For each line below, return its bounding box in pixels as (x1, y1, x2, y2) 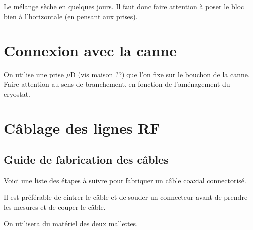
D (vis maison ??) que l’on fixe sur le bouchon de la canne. (70, 69, 250, 79)
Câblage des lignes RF (4, 118, 160, 138)
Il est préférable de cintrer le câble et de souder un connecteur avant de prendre (4, 192, 248, 202)
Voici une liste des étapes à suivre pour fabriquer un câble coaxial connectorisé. (4, 175, 246, 185)
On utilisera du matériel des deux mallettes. (4, 218, 138, 229)
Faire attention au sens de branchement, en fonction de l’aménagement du (4, 78, 230, 89)
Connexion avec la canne (4, 40, 177, 61)
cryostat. (4, 88, 31, 99)
